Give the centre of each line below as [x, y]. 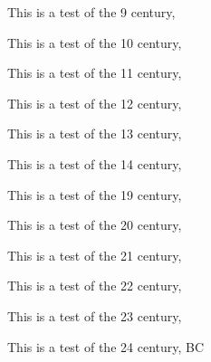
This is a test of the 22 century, [95, 286]
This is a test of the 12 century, [95, 103]
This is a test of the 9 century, [91, 12]
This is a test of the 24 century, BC [106, 346]
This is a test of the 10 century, [95, 42]
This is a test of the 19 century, [95, 194]
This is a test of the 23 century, [95, 315]
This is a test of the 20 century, [95, 225]
